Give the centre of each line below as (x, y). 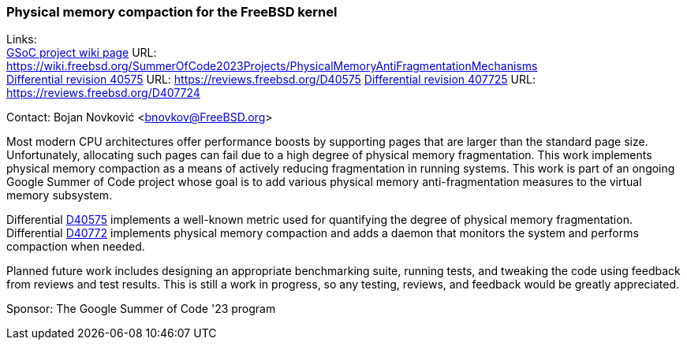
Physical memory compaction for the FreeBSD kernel (172, 12)
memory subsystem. (60, 195)
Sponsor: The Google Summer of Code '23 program (141, 309)
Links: (22, 39)
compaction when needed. (76, 247)
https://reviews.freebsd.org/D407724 (103, 93)
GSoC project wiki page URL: (82, 53)
